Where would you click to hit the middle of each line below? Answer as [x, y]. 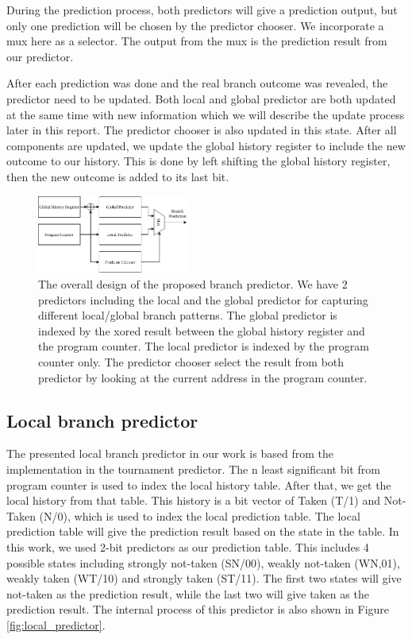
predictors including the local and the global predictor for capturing [203, 299]
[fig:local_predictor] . [56, 624]
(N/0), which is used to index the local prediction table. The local [200, 515]
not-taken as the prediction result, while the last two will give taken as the [188, 593]
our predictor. [40, 56]
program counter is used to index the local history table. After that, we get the [199, 484]
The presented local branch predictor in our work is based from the [170, 453]
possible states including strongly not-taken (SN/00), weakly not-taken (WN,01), [203, 562]
